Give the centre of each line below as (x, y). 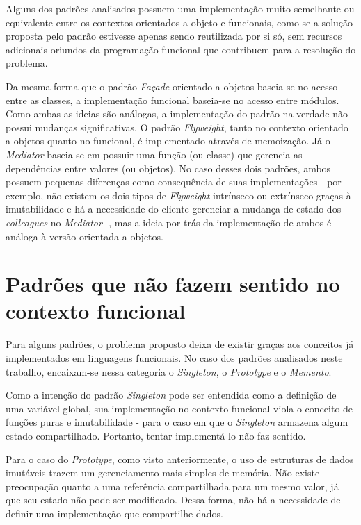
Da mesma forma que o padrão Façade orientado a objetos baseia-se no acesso (172, 86)
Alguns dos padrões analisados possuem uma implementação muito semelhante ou (180, 8)
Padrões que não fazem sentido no (173, 284)
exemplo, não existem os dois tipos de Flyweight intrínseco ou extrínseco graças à (178, 195)
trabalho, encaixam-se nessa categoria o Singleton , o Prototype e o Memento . (169, 371)
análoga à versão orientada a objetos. (85, 236)
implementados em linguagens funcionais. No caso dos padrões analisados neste (174, 358)
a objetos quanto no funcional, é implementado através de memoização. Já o (168, 141)
